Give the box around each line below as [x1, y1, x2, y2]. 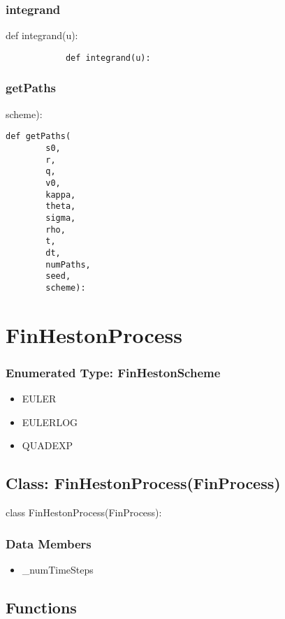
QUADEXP [22, 438, 73, 453]
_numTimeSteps [22, 562, 94, 576]
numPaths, [45, 259, 91, 270]
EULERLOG [22, 414, 78, 429]
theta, [45, 201, 76, 212]
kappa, [45, 189, 76, 200]
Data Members [6, 534, 92, 552]
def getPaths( [6, 131, 71, 142]
